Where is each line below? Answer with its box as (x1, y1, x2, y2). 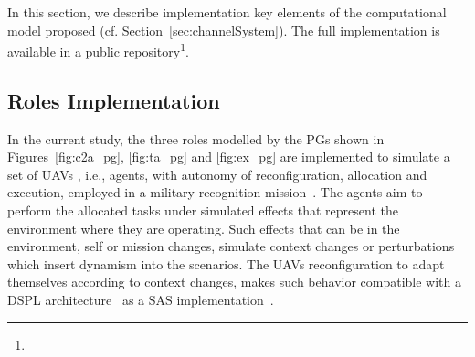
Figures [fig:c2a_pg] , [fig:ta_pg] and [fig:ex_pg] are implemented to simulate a (7, 147, 450, 166)
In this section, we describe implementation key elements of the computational (7, 3, 447, 21)
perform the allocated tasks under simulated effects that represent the (7, 201, 398, 220)
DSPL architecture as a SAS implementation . (7, 289, 274, 309)
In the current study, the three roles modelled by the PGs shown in (7, 129, 385, 148)
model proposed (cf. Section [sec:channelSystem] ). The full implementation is (7, 20, 440, 39)
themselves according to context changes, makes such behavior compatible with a (7, 272, 462, 291)
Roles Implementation (7, 86, 220, 114)
